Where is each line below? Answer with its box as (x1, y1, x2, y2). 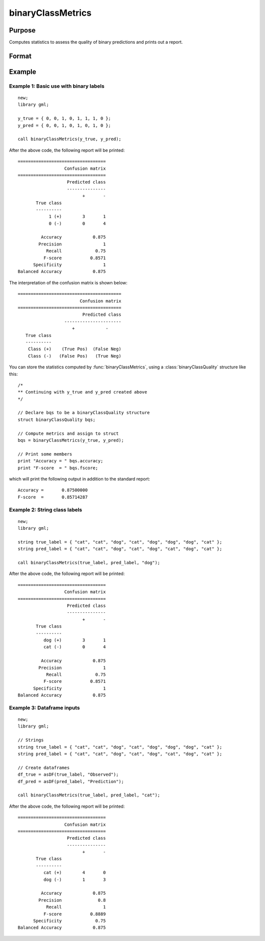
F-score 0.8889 (43, 911, 106, 917)
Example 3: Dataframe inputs (9, 704, 80, 711)
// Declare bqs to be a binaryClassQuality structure (18, 410, 150, 416)
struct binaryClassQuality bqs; (18, 417, 96, 423)
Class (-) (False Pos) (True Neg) (27, 353, 122, 359)
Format (9, 52, 32, 60)
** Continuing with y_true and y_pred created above (18, 389, 147, 395)
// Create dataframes (18, 765, 70, 770)
